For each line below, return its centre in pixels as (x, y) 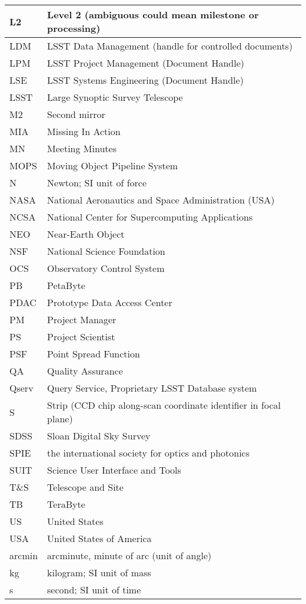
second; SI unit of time (94, 590)
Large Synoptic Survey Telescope (115, 97)
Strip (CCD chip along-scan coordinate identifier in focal (164, 405)
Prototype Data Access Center (110, 302)
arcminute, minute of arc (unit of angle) (129, 555)
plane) (60, 418)
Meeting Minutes (82, 148)
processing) (74, 28)
